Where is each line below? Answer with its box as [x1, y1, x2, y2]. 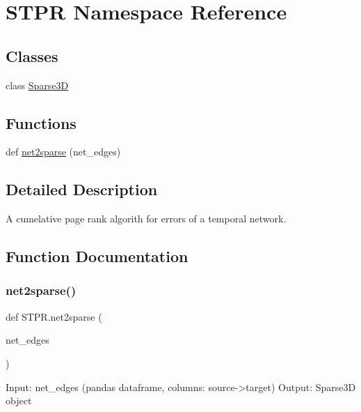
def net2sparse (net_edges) [6, 144, 121, 159]
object [6, 393, 32, 408]
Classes [6, 45, 58, 66]
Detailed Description [6, 178, 158, 200]
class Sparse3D [6, 77, 69, 92]
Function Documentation [6, 245, 188, 267]
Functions [6, 112, 77, 133]
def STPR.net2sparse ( [6, 309, 102, 323]
